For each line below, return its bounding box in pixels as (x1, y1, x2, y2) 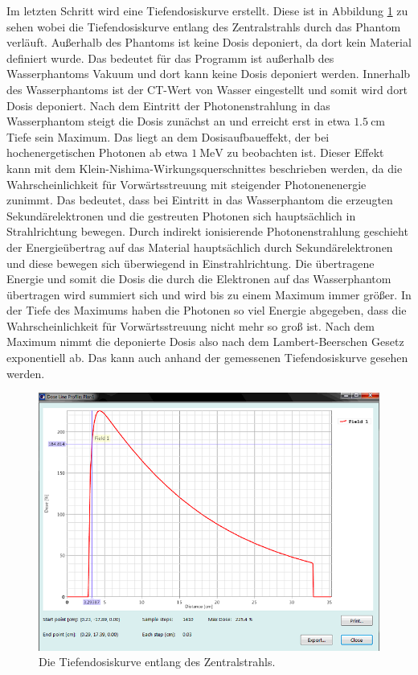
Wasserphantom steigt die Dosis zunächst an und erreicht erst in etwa (6, 113, 350, 130)
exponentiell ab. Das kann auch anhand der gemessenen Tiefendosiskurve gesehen (6, 349, 408, 366)
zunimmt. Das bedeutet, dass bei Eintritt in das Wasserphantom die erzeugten (6, 191, 393, 208)
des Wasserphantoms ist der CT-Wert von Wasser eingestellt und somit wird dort (6, 80, 408, 97)
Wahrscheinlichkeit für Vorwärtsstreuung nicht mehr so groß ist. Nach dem (6, 317, 375, 334)
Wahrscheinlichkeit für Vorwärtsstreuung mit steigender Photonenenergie (6, 175, 367, 192)
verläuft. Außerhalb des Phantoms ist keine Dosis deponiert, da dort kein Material (6, 34, 412, 51)
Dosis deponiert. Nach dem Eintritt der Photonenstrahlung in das (6, 97, 330, 113)
